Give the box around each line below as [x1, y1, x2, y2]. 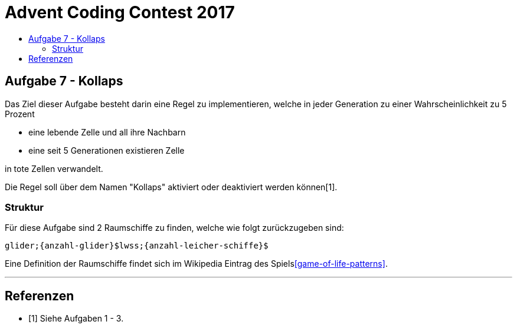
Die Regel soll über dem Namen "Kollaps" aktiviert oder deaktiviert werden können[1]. [5, 181, 338, 192]
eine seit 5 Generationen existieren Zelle [28, 145, 185, 155]
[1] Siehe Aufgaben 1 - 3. [28, 313, 124, 324]
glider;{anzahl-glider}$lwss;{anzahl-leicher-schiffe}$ [5, 241, 269, 251]
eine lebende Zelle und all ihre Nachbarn [28, 127, 186, 137]
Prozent [5, 108, 35, 119]
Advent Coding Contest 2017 [5, 2, 235, 22]
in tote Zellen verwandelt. [5, 163, 103, 174]
